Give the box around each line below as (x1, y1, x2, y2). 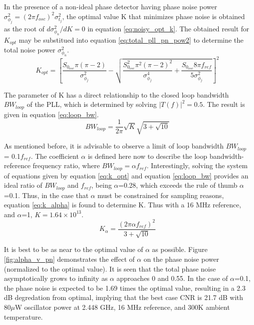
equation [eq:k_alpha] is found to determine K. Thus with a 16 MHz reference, (4, 200, 241, 210)
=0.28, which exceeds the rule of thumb (118, 180, 237, 190)
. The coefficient (30, 150, 79, 161)
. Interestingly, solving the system (147, 160, 248, 171)
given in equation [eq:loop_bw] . (4, 109, 99, 119)
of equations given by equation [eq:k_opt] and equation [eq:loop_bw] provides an (4, 170, 249, 180)
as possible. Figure (152, 244, 208, 254)
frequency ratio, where (32, 160, 100, 171)
